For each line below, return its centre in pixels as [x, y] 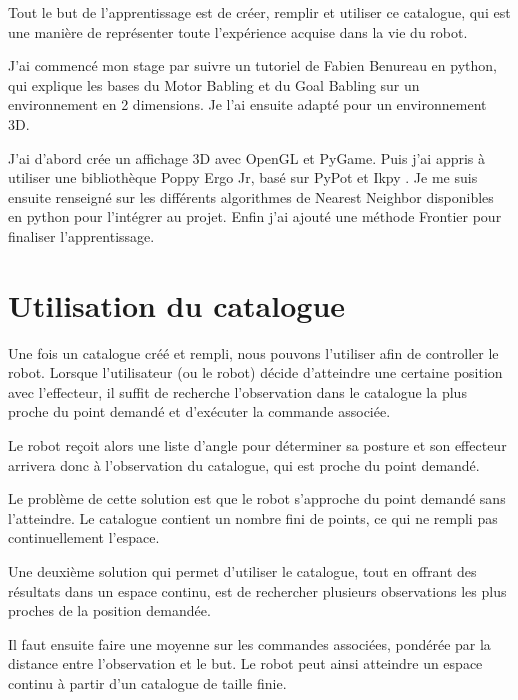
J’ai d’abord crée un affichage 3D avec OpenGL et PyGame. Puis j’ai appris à [247, 157]
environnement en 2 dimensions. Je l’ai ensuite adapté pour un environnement [247, 104]
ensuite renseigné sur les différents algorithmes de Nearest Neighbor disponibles [251, 196]
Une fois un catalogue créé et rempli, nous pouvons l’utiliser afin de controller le [253, 352]
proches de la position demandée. [109, 610]
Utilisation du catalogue [177, 304]
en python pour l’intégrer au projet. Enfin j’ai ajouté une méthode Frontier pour [255, 216]
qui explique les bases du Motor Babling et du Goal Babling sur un [214, 84]
